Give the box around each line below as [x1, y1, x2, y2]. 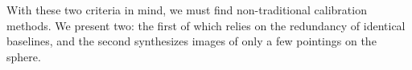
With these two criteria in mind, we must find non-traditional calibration [6, 2, 367, 17]
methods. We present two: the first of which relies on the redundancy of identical [6, 17, 406, 33]
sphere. [6, 48, 41, 64]
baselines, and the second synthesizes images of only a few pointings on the [6, 33, 377, 49]
